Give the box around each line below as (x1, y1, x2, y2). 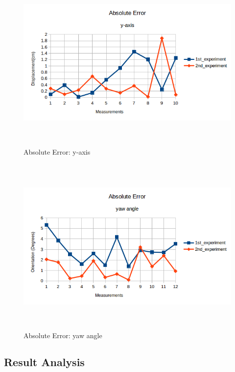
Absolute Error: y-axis (23, 146, 91, 157)
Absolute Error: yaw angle (23, 330, 102, 340)
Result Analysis (4, 354, 85, 369)
